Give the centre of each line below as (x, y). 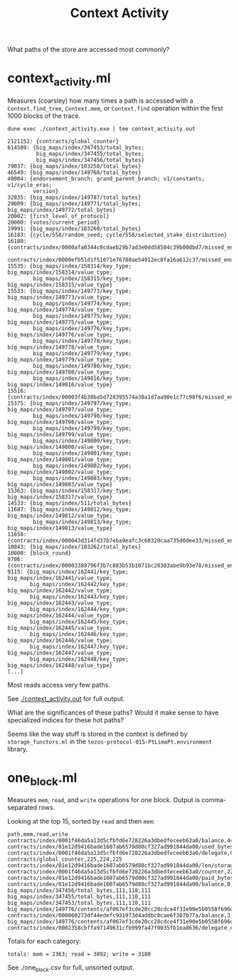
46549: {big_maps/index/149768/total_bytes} (74, 173)
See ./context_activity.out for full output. (66, 698)
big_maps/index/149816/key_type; (83, 378)
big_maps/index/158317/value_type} (60, 497)
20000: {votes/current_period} (54, 222)
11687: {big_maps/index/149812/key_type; (70, 509)
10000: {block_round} (39, 553)
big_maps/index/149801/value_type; (60, 459)
